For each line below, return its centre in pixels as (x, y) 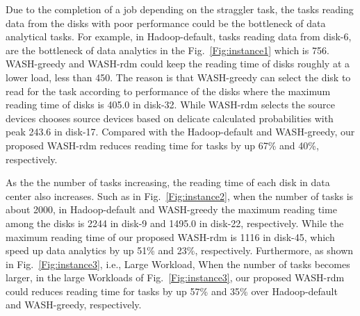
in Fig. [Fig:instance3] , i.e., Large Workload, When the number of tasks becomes (178, 264)
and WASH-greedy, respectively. (74, 305)
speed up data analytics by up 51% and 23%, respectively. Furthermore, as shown (180, 250)
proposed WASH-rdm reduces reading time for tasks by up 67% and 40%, (162, 145)
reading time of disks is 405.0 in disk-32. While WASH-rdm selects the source (170, 105)
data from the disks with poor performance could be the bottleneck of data (166, 23)
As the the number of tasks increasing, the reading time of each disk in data (168, 182)
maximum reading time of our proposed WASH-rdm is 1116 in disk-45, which (170, 236)
